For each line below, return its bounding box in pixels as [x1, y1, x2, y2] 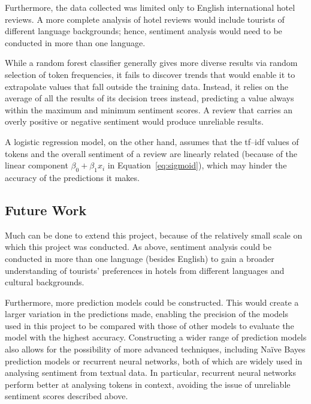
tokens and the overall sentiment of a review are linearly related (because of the [5, 147, 298, 159]
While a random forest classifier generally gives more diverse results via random [5, 56, 298, 69]
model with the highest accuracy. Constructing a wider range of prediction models [5, 331, 307, 343]
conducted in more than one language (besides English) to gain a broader [5, 252, 274, 264]
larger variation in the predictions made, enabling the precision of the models [5, 307, 288, 320]
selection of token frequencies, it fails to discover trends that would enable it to [5, 68, 295, 80]
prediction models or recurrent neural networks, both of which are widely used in [5, 354, 303, 367]
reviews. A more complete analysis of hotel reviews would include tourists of [5, 13, 285, 25]
